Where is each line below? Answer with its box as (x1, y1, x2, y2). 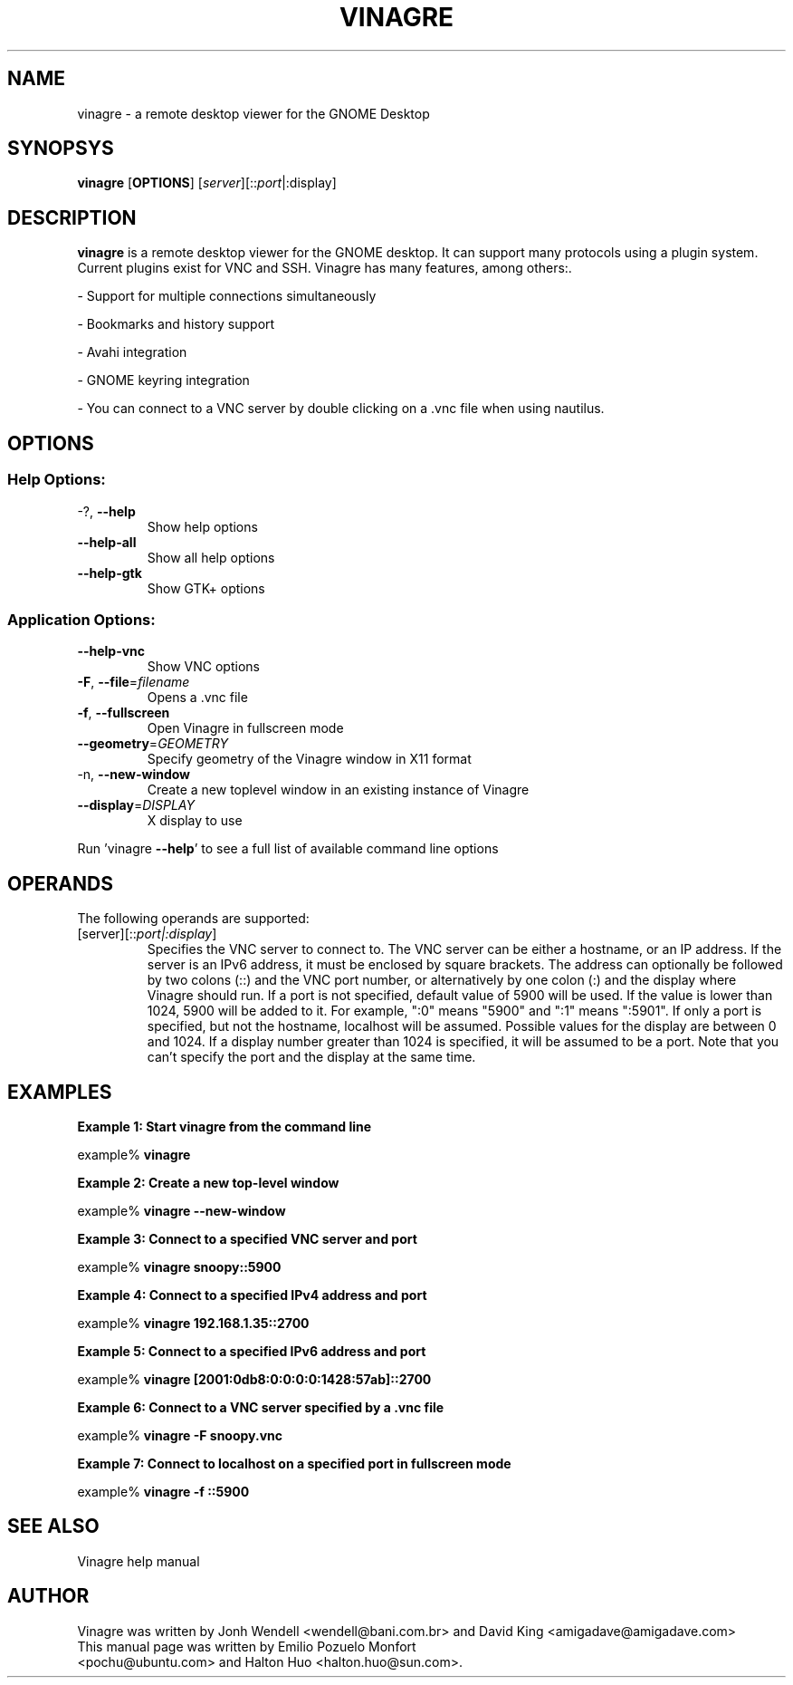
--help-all (77, 534, 137, 550)
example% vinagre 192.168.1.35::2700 (77, 1314, 310, 1331)
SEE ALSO (7, 1515, 100, 1538)
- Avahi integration (77, 344, 187, 361)
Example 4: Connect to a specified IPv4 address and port (77, 1286, 427, 1303)
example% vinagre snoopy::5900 (77, 1258, 282, 1275)
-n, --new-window (77, 766, 191, 783)
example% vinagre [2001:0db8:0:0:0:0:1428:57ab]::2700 (77, 1371, 432, 1387)
